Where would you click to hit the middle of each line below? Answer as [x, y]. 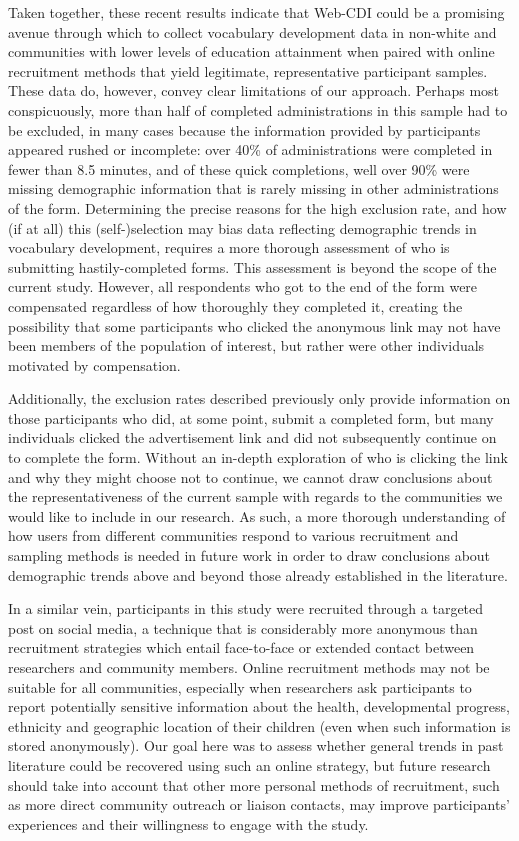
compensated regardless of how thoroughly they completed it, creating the [235, 305]
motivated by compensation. [94, 364]
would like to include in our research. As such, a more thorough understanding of [257, 515]
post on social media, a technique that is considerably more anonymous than [243, 627]
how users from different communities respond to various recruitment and [233, 535]
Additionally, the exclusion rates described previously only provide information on [259, 398]
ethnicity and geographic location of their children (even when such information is [259, 725]
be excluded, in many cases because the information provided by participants [244, 129]
